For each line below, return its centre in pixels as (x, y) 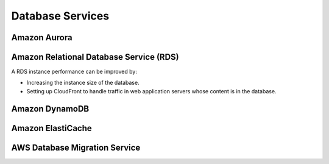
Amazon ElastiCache (52, 128)
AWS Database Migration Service (76, 147)
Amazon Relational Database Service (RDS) (95, 57)
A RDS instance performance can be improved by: (74, 72)
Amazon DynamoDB (50, 109)
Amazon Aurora (42, 37)
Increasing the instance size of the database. (83, 83)
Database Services (60, 16)
